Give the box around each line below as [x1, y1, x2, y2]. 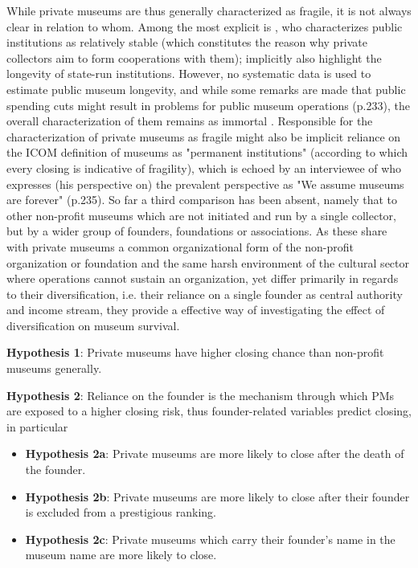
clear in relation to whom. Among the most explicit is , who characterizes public [6, 18, 403, 35]
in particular [6, 418, 68, 435]
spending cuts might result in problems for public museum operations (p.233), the [6, 96, 410, 113]
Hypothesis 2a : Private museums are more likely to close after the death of [25, 445, 404, 462]
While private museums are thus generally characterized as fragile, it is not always [6, 2, 412, 18]
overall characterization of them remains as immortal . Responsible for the [6, 112, 373, 129]
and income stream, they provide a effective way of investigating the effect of [6, 301, 385, 318]
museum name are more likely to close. [25, 546, 217, 563]
